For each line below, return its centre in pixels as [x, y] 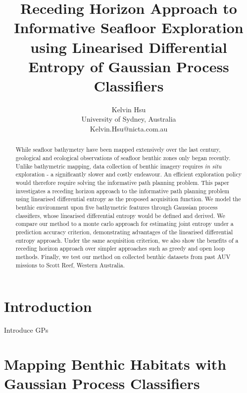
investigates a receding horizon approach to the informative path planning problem [123, 191]
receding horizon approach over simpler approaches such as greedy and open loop [120, 248]
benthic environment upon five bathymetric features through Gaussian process [117, 207]
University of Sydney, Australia [129, 119]
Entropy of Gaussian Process [129, 66]
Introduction [48, 306]
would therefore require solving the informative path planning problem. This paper [122, 183]
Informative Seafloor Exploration [129, 27]
